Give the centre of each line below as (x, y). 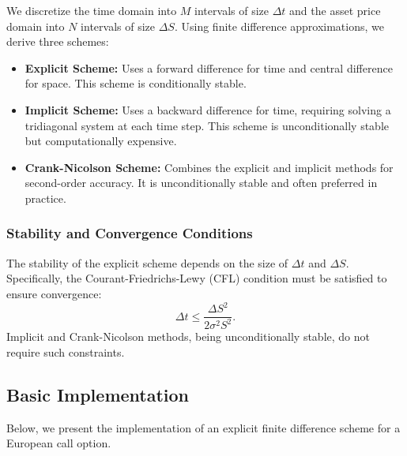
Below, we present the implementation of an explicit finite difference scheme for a (203, 427)
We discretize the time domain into (92, 10)
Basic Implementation (98, 395)
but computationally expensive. (101, 141)
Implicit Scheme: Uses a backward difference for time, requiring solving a (208, 109)
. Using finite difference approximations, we (279, 26)
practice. (45, 198)
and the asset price (335, 10)
